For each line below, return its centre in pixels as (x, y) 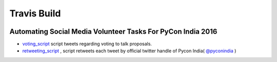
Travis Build (35, 13)
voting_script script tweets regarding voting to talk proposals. (87, 44)
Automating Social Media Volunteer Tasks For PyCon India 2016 (113, 32)
